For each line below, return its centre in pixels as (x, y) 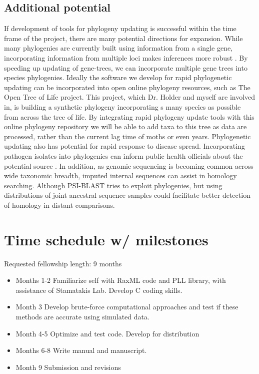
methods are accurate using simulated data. (82, 316)
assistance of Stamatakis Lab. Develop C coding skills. (99, 290)
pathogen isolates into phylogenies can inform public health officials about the (123, 155)
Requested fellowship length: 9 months (63, 263)
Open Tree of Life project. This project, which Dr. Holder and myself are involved (130, 97)
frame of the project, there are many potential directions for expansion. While (123, 38)
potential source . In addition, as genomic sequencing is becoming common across (129, 165)
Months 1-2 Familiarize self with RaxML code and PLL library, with (121, 280)
